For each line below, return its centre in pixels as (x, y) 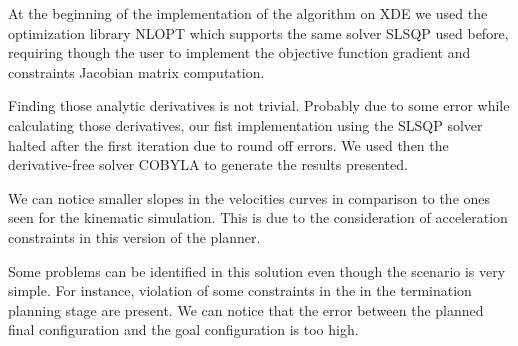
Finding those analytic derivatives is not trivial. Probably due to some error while (259, 105)
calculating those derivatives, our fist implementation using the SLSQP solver (245, 124)
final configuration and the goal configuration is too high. (183, 329)
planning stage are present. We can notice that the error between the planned (246, 309)
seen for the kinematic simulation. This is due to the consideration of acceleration (258, 217)
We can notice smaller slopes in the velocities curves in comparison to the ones (249, 197)
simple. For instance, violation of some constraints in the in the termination (240, 290)
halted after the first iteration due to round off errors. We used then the (228, 144)
